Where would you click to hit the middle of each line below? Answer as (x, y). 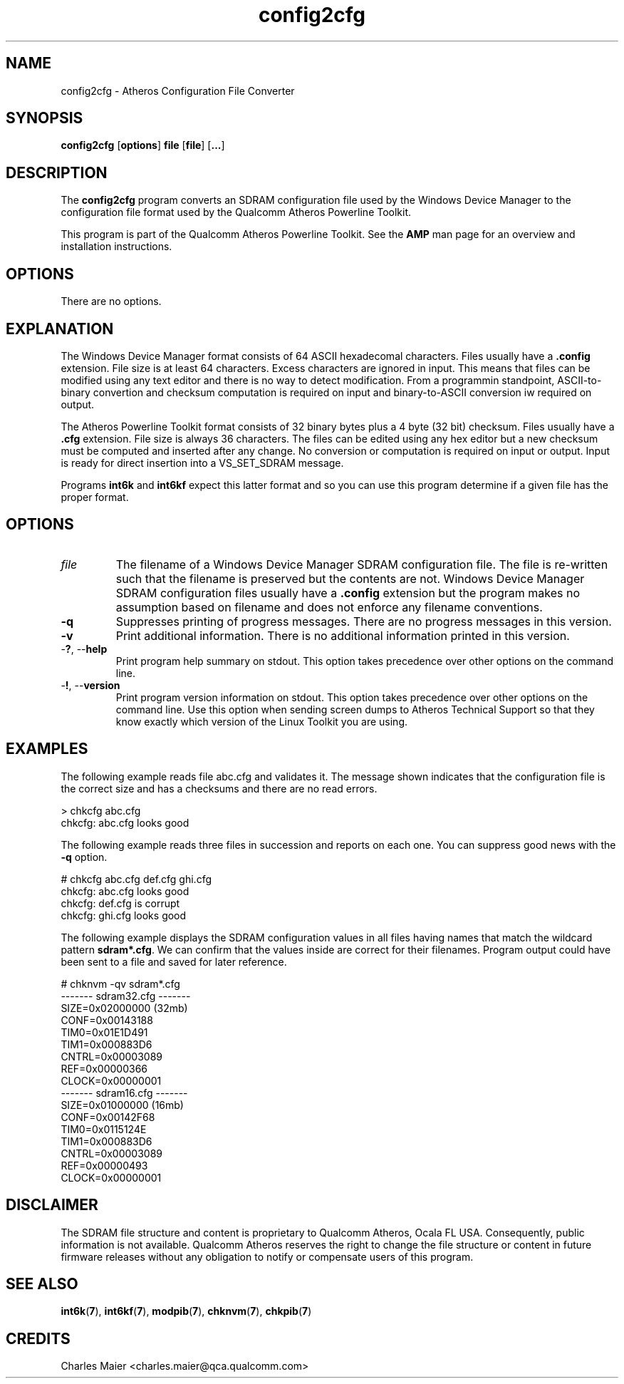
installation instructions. (116, 247)
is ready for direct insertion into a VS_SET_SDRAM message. (202, 463)
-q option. (84, 857)
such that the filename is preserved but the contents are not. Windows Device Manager (350, 578)
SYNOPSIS (45, 118)
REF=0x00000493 (104, 1165)
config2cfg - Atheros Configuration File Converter (178, 91)
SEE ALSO (42, 1284)
